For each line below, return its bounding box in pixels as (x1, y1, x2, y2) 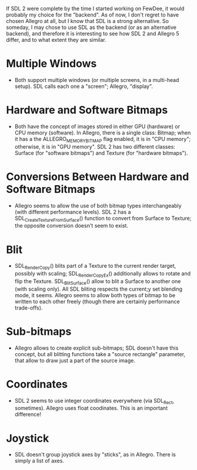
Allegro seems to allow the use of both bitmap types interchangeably (14, 202, 182, 209)
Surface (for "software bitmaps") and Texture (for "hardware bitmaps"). (14, 149, 188, 156)
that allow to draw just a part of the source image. (14, 357, 136, 364)
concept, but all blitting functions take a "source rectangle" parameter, (14, 350, 186, 357)
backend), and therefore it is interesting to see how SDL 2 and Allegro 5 (6, 30, 179, 37)
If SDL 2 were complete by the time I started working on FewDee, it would (6, 5, 185, 12)
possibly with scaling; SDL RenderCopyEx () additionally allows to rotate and (14, 270, 191, 278)
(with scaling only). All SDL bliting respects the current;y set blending (14, 285, 183, 292)
